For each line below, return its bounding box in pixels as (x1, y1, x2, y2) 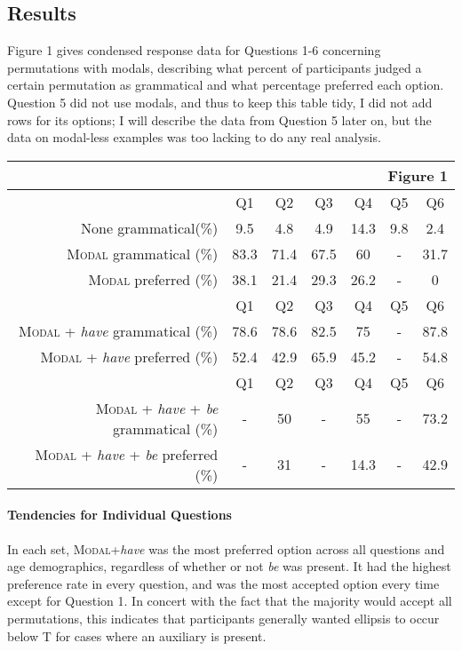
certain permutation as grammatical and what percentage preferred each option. (7, 75, 444, 94)
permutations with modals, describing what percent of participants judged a (7, 58, 422, 76)
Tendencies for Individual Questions (7, 505, 232, 524)
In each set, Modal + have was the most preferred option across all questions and (7, 539, 445, 558)
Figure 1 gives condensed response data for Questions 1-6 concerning (7, 41, 381, 60)
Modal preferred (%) (88, 268, 219, 290)
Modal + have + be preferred (35, 443, 219, 464)
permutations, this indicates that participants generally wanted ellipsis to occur (7, 608, 440, 627)
